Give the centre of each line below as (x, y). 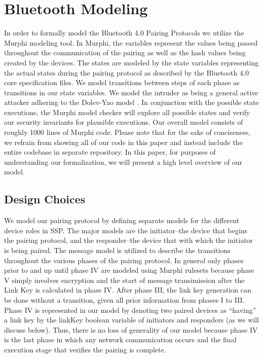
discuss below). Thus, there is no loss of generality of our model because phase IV (131, 329)
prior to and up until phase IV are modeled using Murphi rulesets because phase (129, 270)
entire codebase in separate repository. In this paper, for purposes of (110, 152)
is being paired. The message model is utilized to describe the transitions (117, 250)
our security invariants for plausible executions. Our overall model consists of (124, 122)
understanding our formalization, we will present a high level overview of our (123, 162)
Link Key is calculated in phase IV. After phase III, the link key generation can (128, 290)
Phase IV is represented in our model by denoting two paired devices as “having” (130, 310)
